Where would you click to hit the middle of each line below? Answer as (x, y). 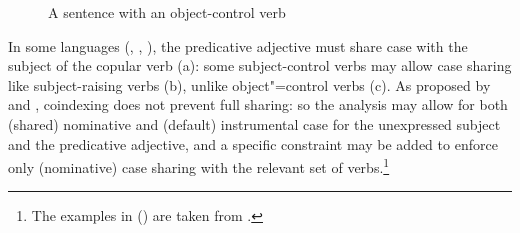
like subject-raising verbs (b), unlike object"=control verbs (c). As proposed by (249, 84)
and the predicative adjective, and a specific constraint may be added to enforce (253, 143)
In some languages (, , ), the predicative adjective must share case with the (238, 45)
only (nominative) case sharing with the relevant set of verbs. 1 (199, 165)
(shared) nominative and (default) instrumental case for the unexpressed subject (254, 123)
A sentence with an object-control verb (167, 12)
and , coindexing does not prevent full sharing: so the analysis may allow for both (258, 104)
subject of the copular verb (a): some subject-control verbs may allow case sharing (260, 65)
